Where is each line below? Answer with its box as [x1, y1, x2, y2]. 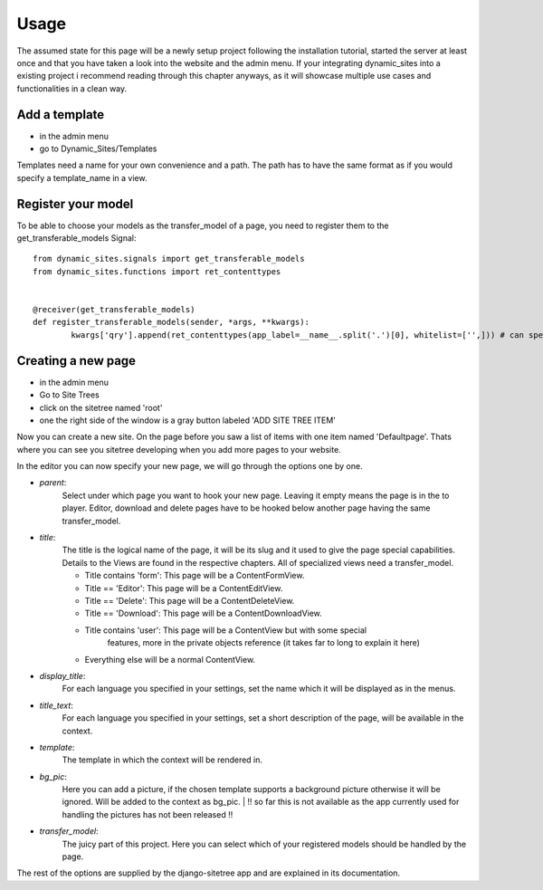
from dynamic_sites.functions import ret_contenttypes [33, 266, 281, 276]
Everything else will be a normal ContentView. [84, 654, 256, 665]
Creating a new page [16, 353, 136, 368]
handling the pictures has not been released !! [62, 809, 233, 819]
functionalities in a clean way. [16, 82, 128, 94]
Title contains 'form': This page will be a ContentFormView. [84, 570, 305, 581]
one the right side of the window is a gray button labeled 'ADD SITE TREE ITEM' [39, 415, 337, 426]
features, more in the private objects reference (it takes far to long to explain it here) [107, 637, 421, 648]
